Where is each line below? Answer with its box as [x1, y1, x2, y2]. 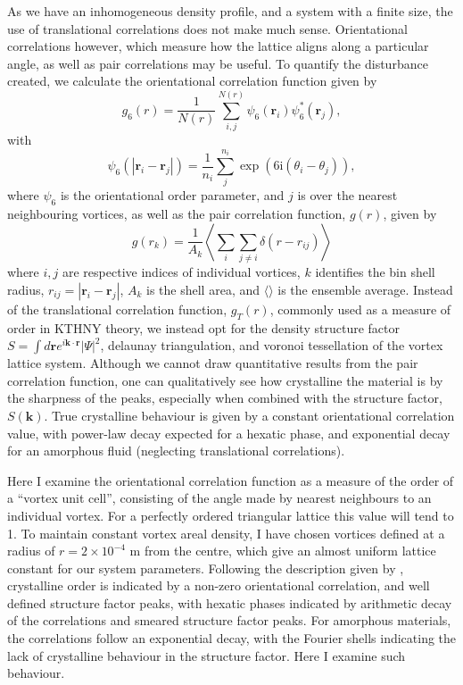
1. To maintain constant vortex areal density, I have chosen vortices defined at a [7, 523, 445, 542]
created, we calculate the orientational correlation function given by [7, 71, 377, 90]
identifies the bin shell [315, 263, 435, 281]
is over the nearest [297, 186, 398, 205]
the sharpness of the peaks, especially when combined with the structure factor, [7, 388, 442, 407]
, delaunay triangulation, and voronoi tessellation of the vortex [100, 336, 443, 355]
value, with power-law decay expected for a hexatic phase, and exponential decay [7, 423, 451, 442]
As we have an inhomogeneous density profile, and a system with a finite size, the [7, 2, 453, 20]
